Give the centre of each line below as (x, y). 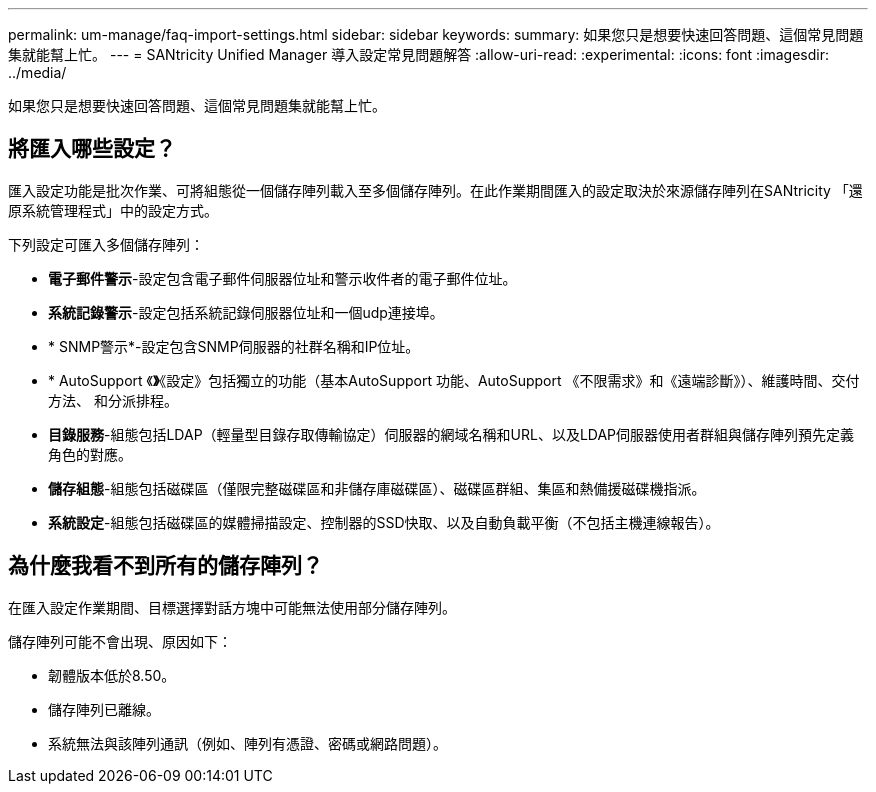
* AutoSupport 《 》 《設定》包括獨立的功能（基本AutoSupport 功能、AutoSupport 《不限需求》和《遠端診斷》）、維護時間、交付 (454, 380)
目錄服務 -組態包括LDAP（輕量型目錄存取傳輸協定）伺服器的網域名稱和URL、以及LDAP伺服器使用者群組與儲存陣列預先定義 (451, 434)
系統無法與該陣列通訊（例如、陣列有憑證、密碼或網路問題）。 (247, 743)
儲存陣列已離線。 (104, 709)
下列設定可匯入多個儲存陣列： (106, 244)
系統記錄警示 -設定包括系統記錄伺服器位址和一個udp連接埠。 (246, 312)
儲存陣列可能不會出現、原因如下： (120, 641)
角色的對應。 (90, 454)
